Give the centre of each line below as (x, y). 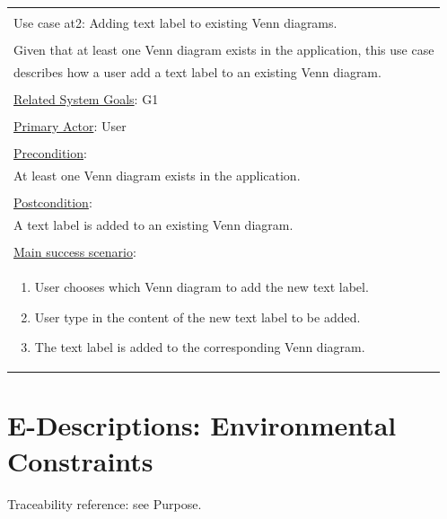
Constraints (80, 460)
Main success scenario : (75, 252)
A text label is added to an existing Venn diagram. (153, 224)
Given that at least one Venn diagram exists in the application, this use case (224, 50)
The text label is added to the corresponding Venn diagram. (200, 347)
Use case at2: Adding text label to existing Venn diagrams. (175, 22)
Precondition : (50, 153)
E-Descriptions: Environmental (202, 425)
